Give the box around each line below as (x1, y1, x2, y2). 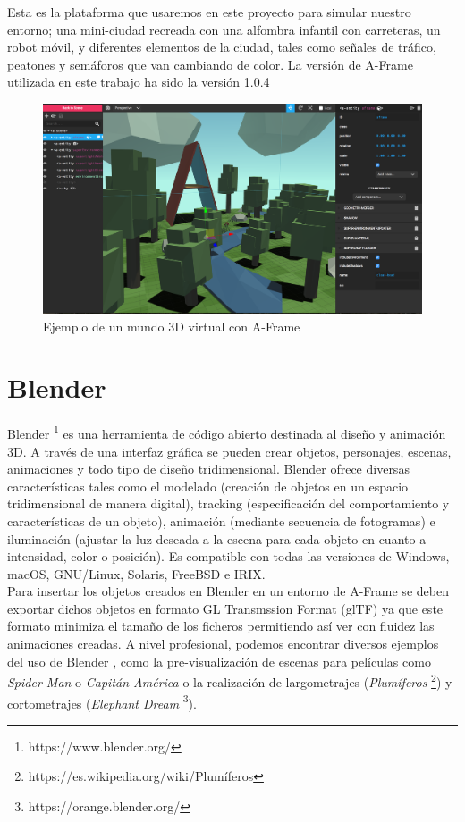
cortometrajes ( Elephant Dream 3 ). (7, 691, 197, 712)
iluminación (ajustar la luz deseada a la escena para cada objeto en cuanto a (7, 529, 427, 548)
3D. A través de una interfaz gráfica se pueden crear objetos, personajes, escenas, (7, 441, 452, 460)
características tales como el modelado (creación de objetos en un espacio (7, 476, 409, 495)
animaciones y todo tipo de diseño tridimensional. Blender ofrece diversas (7, 459, 410, 478)
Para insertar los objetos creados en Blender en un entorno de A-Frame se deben (7, 582, 449, 600)
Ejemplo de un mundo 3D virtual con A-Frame (43, 316, 300, 335)
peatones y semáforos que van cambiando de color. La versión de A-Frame (7, 55, 413, 73)
